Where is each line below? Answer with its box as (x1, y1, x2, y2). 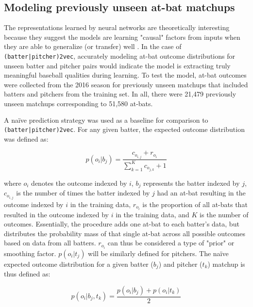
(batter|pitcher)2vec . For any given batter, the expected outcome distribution (4, 124, 245, 134)
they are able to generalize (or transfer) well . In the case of (4, 41, 182, 51)
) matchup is (207, 259, 245, 269)
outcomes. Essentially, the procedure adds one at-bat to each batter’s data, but (4, 219, 239, 229)
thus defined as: (4, 268, 51, 278)
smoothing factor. (4, 248, 56, 258)
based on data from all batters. (4, 238, 96, 248)
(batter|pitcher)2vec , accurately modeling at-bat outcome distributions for (4, 50, 235, 61)
